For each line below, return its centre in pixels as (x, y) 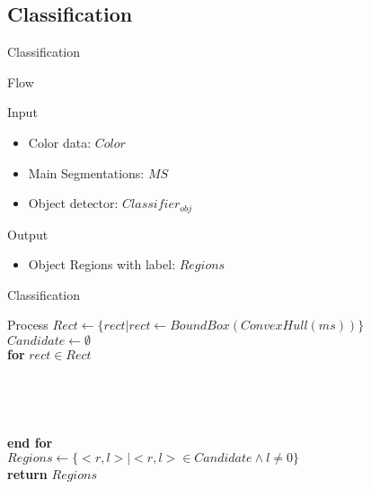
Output (28, 234)
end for (30, 442)
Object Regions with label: (102, 264)
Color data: (60, 142)
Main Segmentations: (86, 172)
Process (28, 325)
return (27, 473)
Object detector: (73, 203)
